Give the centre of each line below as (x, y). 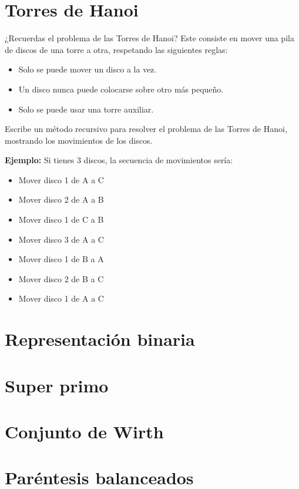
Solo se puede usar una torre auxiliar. (86, 109)
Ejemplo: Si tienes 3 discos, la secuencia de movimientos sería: (119, 160)
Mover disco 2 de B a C (61, 278)
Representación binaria (100, 339)
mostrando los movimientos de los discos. (79, 140)
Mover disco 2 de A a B (61, 199)
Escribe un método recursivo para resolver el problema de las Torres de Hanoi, (146, 129)
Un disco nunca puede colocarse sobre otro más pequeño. (121, 89)
